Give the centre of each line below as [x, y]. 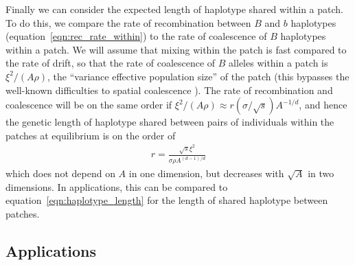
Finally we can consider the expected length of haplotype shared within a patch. [174, 9]
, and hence [323, 105]
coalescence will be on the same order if [89, 105]
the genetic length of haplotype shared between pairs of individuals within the [170, 122]
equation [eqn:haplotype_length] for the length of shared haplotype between [167, 200]
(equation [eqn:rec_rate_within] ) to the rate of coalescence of [136, 36]
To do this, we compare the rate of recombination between [128, 22]
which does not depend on [60, 173]
